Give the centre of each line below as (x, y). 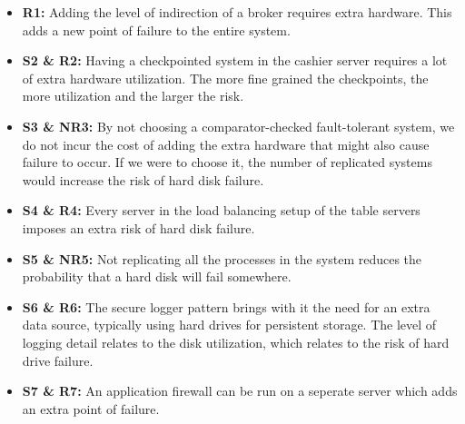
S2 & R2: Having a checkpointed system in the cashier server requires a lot (235, 60)
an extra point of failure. (91, 408)
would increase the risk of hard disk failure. (143, 179)
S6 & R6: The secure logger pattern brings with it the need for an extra (226, 306)
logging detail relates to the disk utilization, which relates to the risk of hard (236, 342)
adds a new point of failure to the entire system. (156, 30)
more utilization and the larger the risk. (133, 96)
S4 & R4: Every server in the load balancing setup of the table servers (221, 210)
